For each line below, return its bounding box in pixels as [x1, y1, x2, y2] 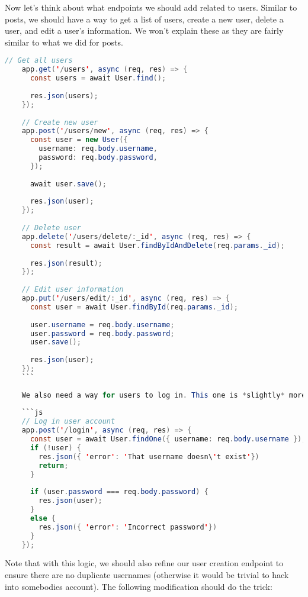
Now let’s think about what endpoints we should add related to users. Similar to [5, 1, 297, 13]
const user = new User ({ [30, 135, 128, 144]
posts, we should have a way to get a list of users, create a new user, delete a [5, 12, 284, 25]
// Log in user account [21, 417, 115, 426]
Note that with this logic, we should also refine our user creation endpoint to [5, 557, 284, 569]
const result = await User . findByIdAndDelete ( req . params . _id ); [30, 241, 285, 250]
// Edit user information [21, 285, 124, 294]
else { [30, 514, 56, 522]
